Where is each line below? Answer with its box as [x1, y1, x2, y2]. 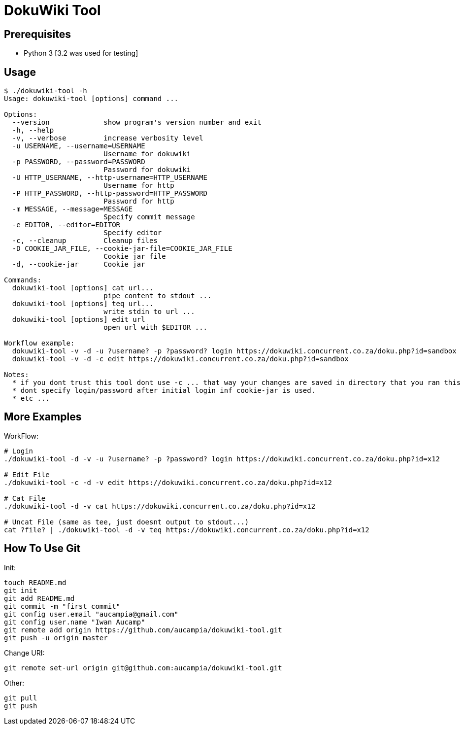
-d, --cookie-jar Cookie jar [12, 260, 145, 269]
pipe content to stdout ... [103, 292, 212, 300]
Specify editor [103, 229, 162, 237]
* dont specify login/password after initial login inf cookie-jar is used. [12, 386, 316, 395]
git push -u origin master [4, 633, 108, 642]
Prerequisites [4, 28, 71, 40]
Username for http [103, 181, 174, 190]
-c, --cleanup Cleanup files [12, 237, 158, 245]
